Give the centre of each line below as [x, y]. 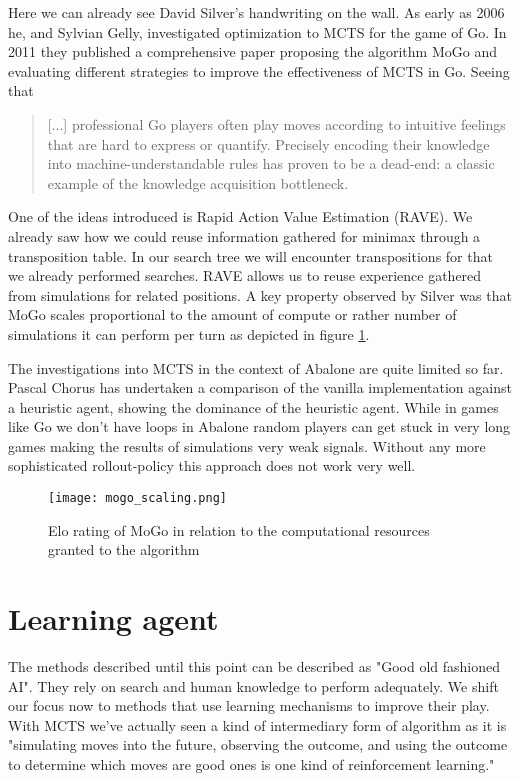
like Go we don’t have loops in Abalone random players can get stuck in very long [259, 426]
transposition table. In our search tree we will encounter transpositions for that [250, 255]
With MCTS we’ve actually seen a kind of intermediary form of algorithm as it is [257, 724]
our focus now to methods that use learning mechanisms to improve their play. [249, 705]
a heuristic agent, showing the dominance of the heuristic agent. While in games [253, 406]
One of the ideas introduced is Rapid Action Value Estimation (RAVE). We [240, 216]
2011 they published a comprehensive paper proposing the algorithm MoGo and [252, 51]
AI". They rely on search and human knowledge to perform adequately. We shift [253, 685]
